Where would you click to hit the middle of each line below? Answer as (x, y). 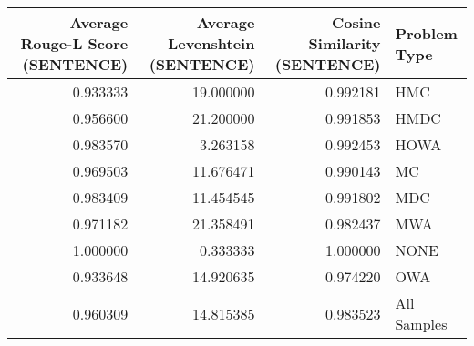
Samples (421, 324)
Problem (426, 33)
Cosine (356, 22)
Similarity (345, 43)
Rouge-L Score (74, 43)
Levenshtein (211, 43)
